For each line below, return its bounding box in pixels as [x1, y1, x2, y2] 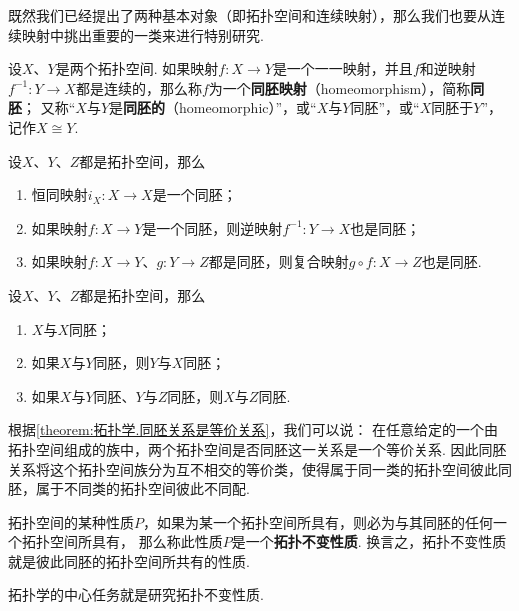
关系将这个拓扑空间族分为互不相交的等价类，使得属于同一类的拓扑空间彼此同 [8, 458, 512, 479]
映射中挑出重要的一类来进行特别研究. [21, 24, 264, 45]
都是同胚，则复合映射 [208, 251, 349, 272]
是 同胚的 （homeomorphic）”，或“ [109, 97, 317, 118]
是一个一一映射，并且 [272, 58, 413, 79]
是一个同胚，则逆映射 [142, 217, 283, 238]
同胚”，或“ [350, 97, 420, 118]
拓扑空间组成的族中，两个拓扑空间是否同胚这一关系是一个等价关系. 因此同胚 [8, 438, 507, 459]
